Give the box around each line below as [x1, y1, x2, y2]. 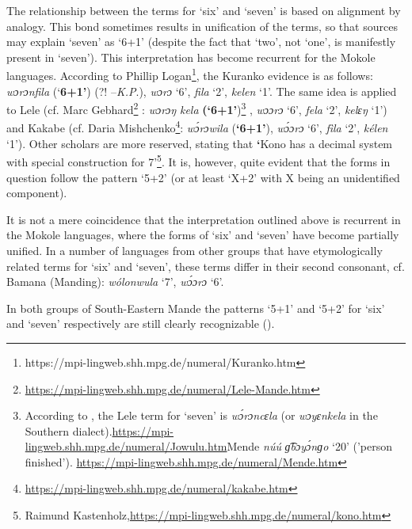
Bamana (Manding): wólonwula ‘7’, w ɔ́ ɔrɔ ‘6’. [6, 273, 224, 290]
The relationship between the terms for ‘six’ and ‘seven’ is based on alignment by [6, 2, 401, 18]
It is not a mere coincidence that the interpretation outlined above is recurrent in [6, 211, 401, 227]
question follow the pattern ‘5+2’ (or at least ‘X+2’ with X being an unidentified [6, 169, 400, 185]
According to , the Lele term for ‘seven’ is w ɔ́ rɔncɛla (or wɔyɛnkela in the [25, 407, 378, 424]
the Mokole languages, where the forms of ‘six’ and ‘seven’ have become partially [6, 226, 399, 243]
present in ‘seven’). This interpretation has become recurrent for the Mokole [6, 48, 376, 65]
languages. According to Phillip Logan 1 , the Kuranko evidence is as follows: [6, 65, 373, 84]
